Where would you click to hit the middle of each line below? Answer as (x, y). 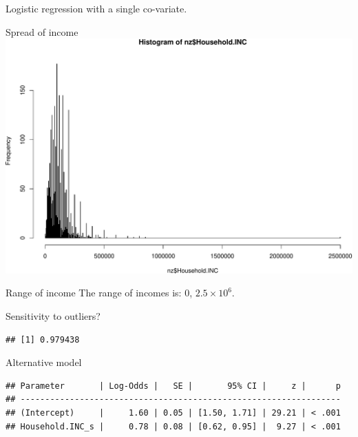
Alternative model (44, 362)
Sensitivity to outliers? (53, 315)
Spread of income (42, 31)
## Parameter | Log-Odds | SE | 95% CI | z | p (173, 386)
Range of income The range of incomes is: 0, (99, 293)
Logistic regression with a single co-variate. (96, 8)
